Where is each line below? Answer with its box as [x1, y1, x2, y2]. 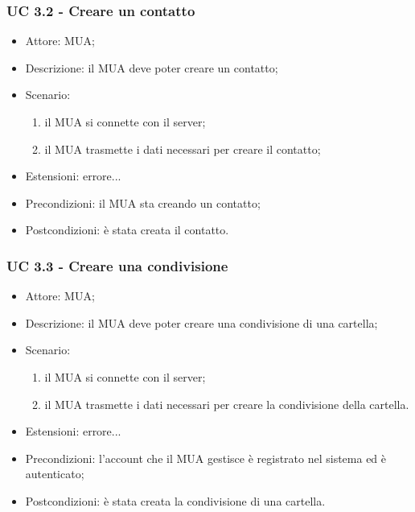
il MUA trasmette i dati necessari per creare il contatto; [44, 140, 321, 157]
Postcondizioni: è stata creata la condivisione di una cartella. [25, 492, 326, 509]
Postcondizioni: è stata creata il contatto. [25, 221, 229, 238]
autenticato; [25, 465, 84, 482]
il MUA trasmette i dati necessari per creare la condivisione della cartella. [44, 395, 409, 412]
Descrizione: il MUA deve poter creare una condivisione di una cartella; [25, 314, 378, 331]
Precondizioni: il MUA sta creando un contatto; [25, 194, 261, 211]
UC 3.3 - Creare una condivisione [6, 255, 228, 275]
